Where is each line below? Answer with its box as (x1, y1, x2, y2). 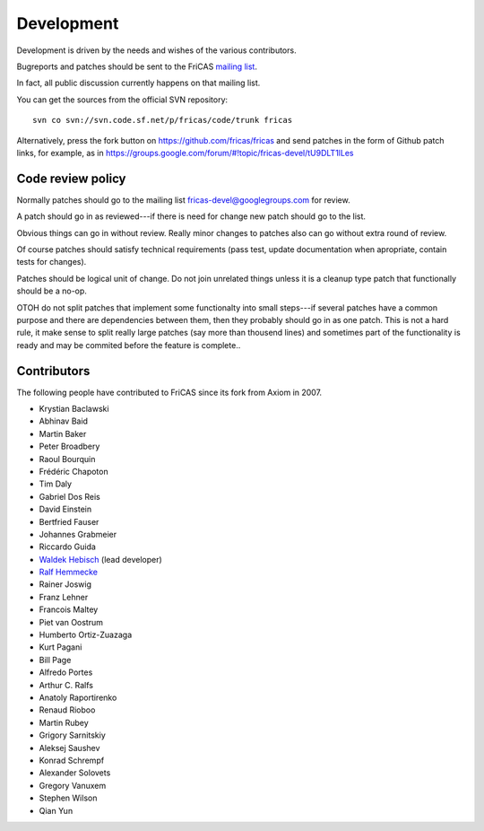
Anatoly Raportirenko (39, 692, 117, 703)
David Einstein (39, 503, 92, 515)
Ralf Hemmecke (39, 566, 99, 578)
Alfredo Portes (39, 667, 93, 678)
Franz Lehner (39, 591, 89, 602)
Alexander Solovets (39, 767, 111, 778)
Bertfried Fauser (39, 516, 99, 527)
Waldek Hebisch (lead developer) (39, 554, 163, 564)
